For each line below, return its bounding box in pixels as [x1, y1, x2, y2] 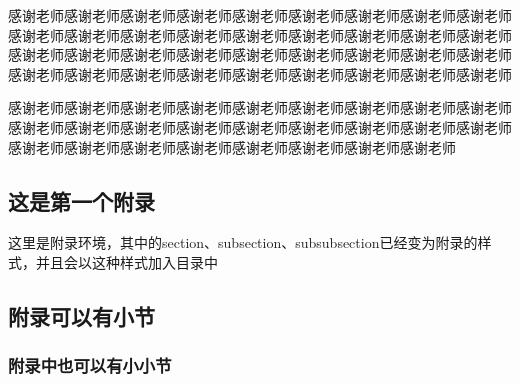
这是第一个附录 [8, 185, 155, 216]
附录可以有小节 [8, 300, 155, 331]
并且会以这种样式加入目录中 [35, 251, 218, 272]
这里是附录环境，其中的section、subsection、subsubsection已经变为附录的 [8, 232, 478, 253]
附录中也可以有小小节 [8, 353, 172, 378]
